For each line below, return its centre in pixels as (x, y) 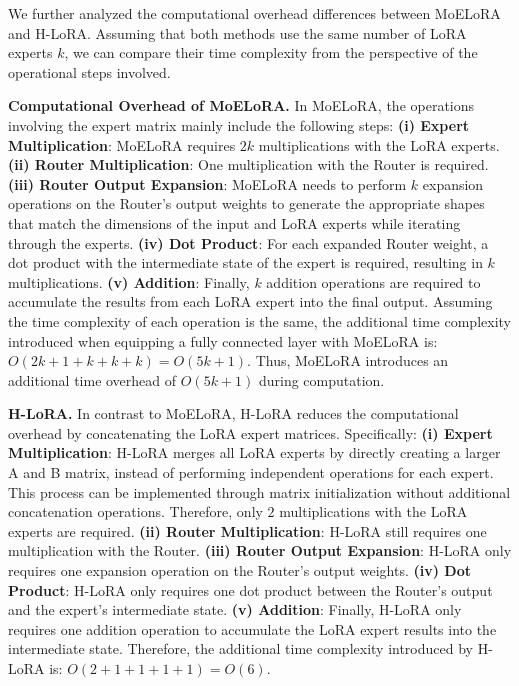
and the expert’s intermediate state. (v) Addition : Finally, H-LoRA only (235, 609)
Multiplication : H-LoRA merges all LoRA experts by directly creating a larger (254, 452)
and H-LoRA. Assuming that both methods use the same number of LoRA (237, 32)
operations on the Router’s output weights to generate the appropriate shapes (246, 203)
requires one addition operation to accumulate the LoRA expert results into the (252, 628)
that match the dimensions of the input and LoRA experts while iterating (234, 222)
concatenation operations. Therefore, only (135, 511)
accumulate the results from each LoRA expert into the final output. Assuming (250, 301)
